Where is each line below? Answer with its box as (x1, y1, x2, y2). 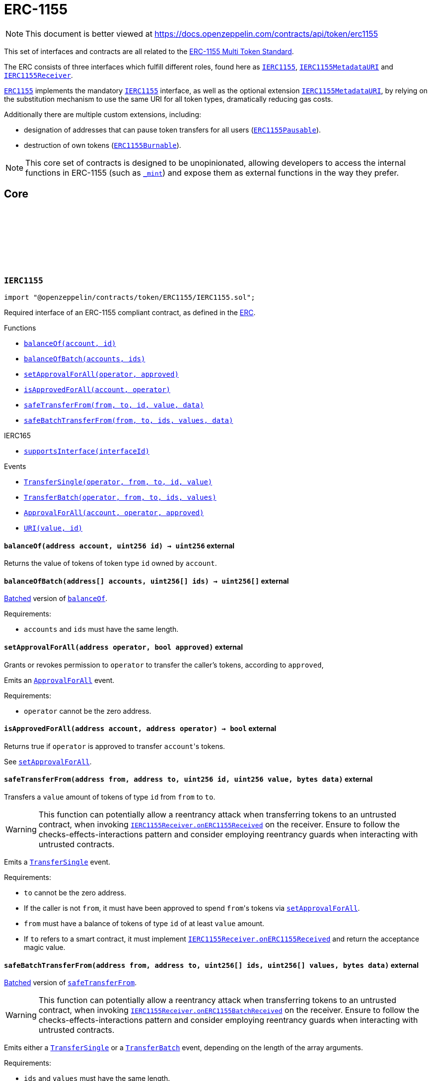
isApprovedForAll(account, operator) (24, 385, 171, 394)
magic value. (24, 943, 66, 952)
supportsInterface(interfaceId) (24, 447, 149, 455)
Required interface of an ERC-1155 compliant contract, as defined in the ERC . (4, 308, 256, 317)
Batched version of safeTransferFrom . (4, 978, 137, 987)
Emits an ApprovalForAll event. (4, 676, 115, 684)
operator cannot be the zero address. (24, 706, 151, 715)
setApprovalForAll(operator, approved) (24, 370, 179, 378)
